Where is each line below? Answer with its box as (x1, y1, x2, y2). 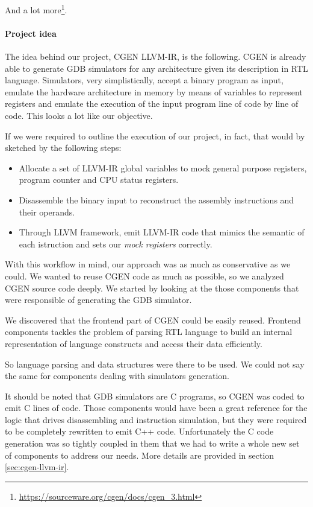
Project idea (5, 27, 57, 39)
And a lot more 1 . (5, 2, 67, 16)
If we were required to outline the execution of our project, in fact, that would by (5, 129, 305, 142)
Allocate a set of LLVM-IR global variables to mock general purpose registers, (19, 161, 307, 174)
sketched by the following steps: (5, 141, 122, 154)
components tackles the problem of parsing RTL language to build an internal (5, 325, 293, 338)
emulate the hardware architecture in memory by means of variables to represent (5, 85, 303, 98)
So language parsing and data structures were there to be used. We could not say (5, 357, 305, 370)
